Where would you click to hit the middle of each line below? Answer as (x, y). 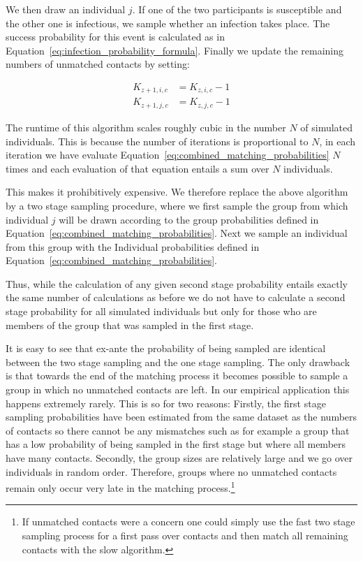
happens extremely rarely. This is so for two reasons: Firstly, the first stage (166, 403)
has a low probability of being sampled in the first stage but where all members (176, 444)
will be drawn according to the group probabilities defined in (189, 219)
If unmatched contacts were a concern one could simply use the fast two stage (188, 522)
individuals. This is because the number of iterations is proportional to (157, 141)
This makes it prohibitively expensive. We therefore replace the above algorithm (177, 192)
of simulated (327, 127)
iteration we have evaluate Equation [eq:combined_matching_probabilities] (168, 155)
